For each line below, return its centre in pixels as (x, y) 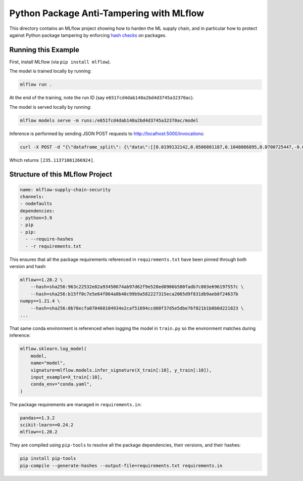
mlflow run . (36, 84)
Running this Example (44, 50)
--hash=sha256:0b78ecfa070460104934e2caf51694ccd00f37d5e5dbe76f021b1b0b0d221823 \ (137, 308)
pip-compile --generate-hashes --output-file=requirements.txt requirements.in (121, 466)
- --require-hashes (49, 239)
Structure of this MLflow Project (61, 174)
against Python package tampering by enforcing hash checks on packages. (88, 35)
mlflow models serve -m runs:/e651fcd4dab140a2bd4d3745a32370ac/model (109, 120)
